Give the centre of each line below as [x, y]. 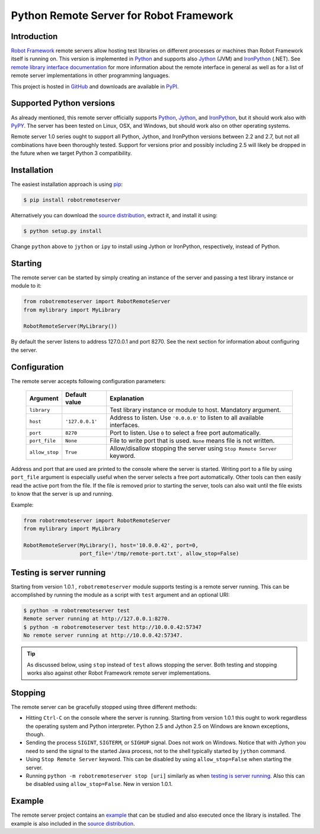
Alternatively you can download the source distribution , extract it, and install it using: [114, 215]
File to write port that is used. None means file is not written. [192, 441]
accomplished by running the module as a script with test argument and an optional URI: [120, 595]
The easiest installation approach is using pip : [67, 184]
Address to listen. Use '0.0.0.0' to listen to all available [187, 418]
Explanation [127, 399]
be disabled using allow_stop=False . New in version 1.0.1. [99, 784]
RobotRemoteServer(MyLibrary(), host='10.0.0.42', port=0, [111, 545]
